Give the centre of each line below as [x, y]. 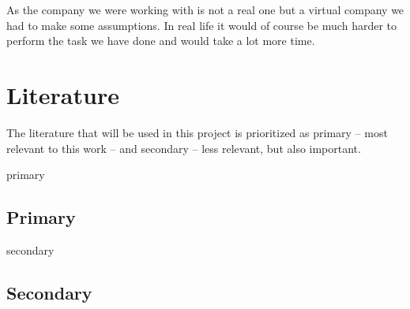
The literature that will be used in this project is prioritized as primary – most [197, 132]
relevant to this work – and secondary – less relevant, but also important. [184, 148]
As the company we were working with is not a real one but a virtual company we [205, 9]
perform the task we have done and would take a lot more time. [161, 41]
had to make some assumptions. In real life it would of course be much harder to [202, 25]
